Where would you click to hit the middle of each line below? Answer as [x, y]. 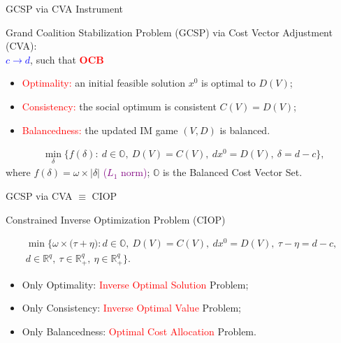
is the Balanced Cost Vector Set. [232, 172]
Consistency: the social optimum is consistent [119, 106]
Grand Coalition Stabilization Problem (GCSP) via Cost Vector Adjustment [169, 32]
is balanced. [245, 130]
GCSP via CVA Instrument [65, 8]
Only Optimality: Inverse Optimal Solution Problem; [135, 284]
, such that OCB [67, 59]
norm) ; [136, 172]
